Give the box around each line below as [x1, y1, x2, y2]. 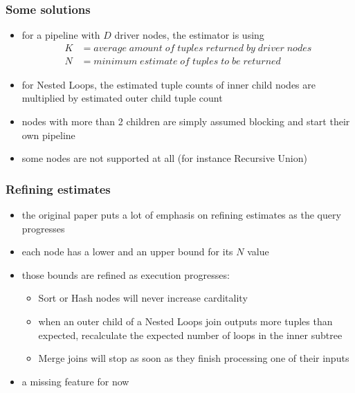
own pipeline [21, 127, 75, 142]
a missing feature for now [21, 374, 129, 388]
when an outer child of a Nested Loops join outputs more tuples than [38, 314, 333, 329]
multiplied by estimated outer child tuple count [21, 91, 223, 105]
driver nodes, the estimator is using [114, 28, 264, 42]
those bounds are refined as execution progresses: [21, 267, 230, 282]
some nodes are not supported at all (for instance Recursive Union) [21, 151, 307, 165]
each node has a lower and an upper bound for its [21, 244, 233, 259]
